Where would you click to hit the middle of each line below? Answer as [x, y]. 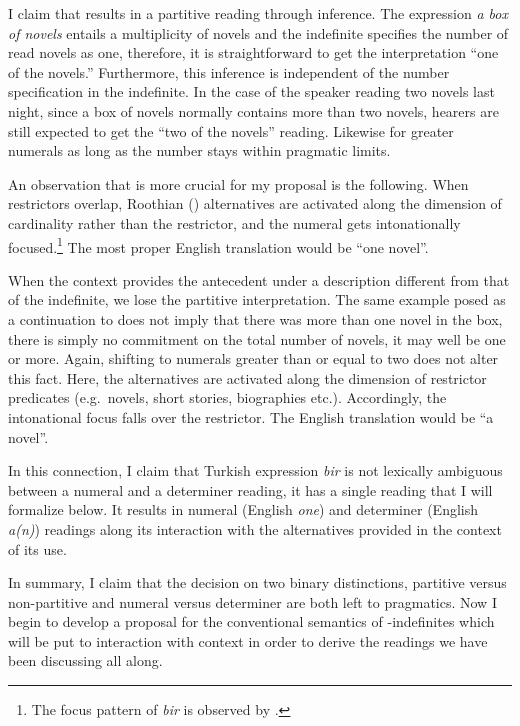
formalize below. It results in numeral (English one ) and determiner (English [243, 509]
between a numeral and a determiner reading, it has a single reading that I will [250, 489]
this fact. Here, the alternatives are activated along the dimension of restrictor [247, 377]
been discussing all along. [85, 660]
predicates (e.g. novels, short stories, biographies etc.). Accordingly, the [227, 397]
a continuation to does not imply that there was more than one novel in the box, [255, 318]
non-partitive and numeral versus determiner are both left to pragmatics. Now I [252, 601]
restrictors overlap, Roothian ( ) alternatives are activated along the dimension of [255, 203]
